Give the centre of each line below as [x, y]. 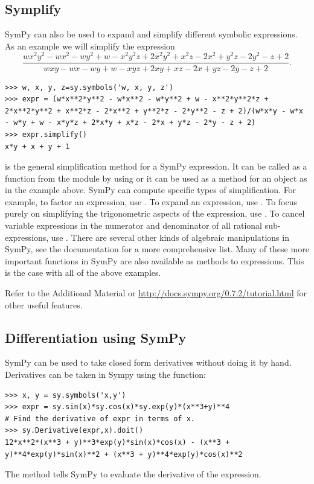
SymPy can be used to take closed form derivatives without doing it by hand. [148, 362]
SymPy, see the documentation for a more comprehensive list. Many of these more [157, 249]
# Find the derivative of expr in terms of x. [100, 419]
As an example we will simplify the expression [90, 46]
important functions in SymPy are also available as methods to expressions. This [155, 260]
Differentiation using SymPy [96, 337]
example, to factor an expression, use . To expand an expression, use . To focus [151, 201]
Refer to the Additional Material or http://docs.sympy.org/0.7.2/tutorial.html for [156, 293]
